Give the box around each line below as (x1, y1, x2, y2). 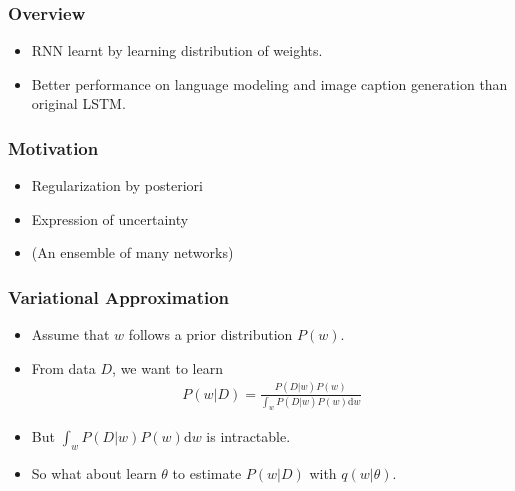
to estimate (172, 462, 242, 483)
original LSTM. (31, 93, 126, 114)
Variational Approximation (8, 284, 230, 309)
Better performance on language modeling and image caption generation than (31, 73, 508, 94)
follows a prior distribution (128, 324, 293, 345)
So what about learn (31, 462, 157, 483)
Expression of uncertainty (31, 208, 189, 229)
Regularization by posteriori (31, 175, 203, 196)
